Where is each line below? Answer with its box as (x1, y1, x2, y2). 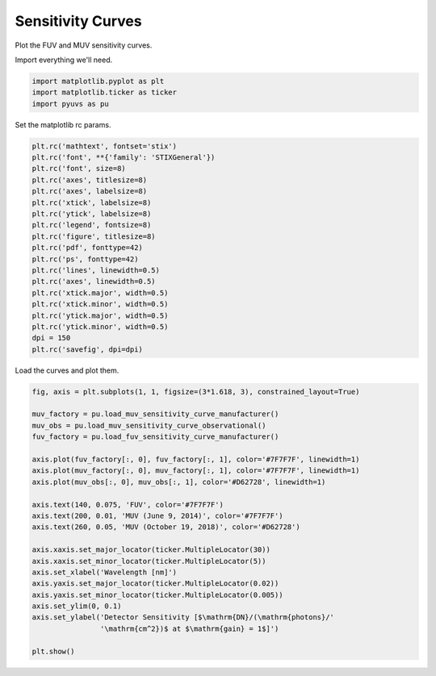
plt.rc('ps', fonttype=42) (31, 254, 139, 264)
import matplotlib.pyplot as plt (31, 77, 165, 86)
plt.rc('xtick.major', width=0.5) (31, 288, 169, 298)
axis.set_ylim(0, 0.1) (31, 602, 122, 611)
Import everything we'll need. (15, 55, 113, 65)
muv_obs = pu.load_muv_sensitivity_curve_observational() (31, 420, 266, 430)
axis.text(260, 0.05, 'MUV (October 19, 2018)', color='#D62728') (31, 523, 300, 532)
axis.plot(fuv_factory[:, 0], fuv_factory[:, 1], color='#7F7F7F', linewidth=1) (31, 455, 360, 464)
